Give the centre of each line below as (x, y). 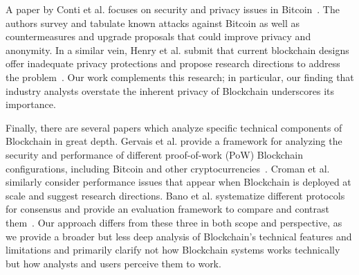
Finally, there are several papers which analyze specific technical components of (174, 127)
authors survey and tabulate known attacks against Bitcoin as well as (153, 23)
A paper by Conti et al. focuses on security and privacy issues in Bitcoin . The (173, 9)
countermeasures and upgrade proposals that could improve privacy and (158, 36)
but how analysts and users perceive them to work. (113, 263)
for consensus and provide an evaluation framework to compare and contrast (167, 209)
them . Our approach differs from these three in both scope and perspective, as (174, 222)
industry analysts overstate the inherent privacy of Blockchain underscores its (170, 90)
